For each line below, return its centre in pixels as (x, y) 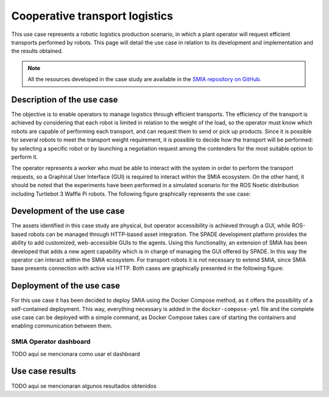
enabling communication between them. (62, 326)
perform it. (25, 157)
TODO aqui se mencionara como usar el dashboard (76, 354)
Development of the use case (68, 211)
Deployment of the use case (66, 286)
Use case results (44, 371)
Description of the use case (65, 100)
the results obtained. (37, 51)
